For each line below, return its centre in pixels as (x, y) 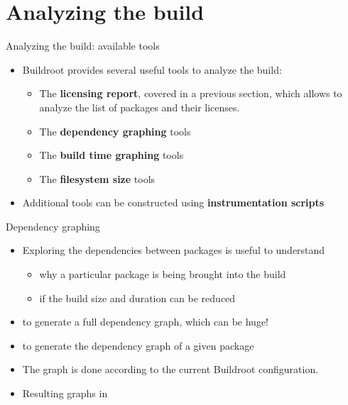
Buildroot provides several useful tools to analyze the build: (152, 69)
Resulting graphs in (65, 393)
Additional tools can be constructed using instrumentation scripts (173, 202)
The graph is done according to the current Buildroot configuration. (170, 369)
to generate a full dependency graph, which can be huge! (146, 322)
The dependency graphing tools (115, 131)
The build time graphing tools (112, 155)
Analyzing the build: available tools (83, 46)
